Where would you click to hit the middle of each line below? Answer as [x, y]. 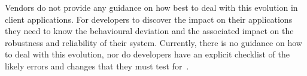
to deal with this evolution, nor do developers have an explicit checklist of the [147, 54]
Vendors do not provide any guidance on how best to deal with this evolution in [151, 7]
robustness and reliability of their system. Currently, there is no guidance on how [153, 42]
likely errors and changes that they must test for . [97, 66]
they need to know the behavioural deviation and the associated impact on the [149, 31]
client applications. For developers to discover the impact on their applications [149, 19]
